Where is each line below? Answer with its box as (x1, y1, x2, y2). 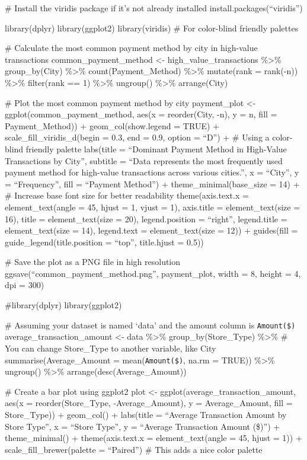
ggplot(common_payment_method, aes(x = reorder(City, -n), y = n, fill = (5, 108, 277, 120)
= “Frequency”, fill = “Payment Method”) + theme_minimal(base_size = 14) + (5, 177, 300, 190)
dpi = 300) (5, 279, 44, 291)
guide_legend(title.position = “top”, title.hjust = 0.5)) (5, 235, 204, 248)
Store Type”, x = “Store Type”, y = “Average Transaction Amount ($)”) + (5, 420, 280, 432)
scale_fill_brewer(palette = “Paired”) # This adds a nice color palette (5, 443, 263, 455)
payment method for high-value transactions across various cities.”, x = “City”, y (5, 166, 299, 178)
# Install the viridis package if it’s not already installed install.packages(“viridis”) (5, 2, 303, 14)
